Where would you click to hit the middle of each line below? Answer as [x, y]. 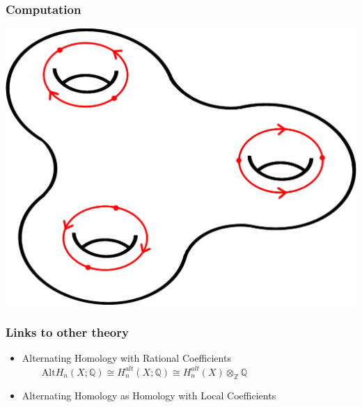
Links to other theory [67, 332]
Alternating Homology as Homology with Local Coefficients [149, 395]
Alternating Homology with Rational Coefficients [126, 358]
